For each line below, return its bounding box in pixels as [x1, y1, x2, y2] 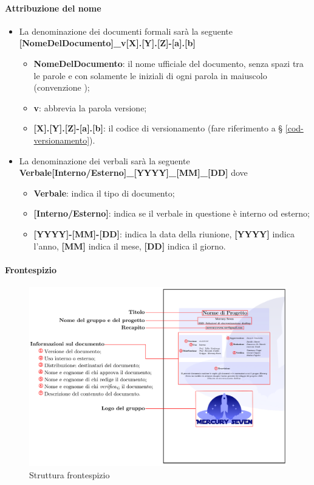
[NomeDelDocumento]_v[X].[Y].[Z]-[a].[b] [19, 37, 196, 49]
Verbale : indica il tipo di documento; [33, 186, 175, 199]
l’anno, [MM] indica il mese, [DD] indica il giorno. [33, 239, 226, 252]
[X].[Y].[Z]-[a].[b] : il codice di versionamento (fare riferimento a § [33, 122, 283, 134]
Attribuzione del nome [5, 1, 101, 14]
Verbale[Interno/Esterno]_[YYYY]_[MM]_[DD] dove [19, 166, 248, 179]
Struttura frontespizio [29, 468, 110, 481]
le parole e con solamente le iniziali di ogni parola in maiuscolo [33, 69, 267, 82]
